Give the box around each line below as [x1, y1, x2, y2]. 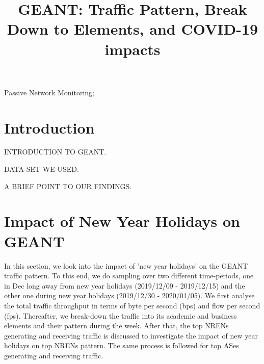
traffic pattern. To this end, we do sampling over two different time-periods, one [4, 270, 254, 281]
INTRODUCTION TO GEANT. [4, 146, 107, 157]
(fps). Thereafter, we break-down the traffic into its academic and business [4, 310, 237, 321]
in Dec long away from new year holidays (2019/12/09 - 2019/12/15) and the [4, 280, 245, 291]
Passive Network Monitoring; [4, 87, 94, 97]
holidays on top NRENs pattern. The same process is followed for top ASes [4, 340, 239, 351]
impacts [104, 38, 161, 59]
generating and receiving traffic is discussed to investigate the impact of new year [4, 330, 258, 341]
